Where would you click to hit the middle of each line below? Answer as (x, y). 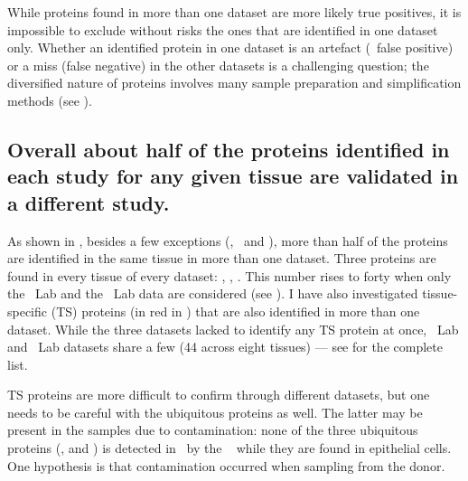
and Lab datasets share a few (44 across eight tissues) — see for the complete (225, 347)
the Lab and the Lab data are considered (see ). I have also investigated (213, 293)
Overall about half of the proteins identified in (229, 149)
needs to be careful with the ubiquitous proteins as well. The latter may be (215, 412)
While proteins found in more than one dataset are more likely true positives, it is (234, 12)
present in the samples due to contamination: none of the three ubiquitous (213, 430)
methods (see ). (50, 100)
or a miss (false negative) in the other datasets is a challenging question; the (218, 65)
